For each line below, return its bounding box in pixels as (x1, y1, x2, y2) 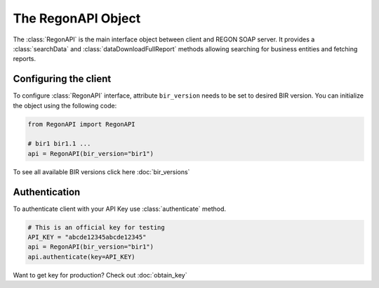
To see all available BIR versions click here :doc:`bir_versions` (13, 167, 190, 176)
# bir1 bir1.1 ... (27, 140, 91, 148)
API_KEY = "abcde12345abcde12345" (27, 233, 147, 242)
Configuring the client (13, 73, 112, 85)
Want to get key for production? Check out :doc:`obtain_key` (13, 270, 187, 279)
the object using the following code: (13, 101, 117, 110)
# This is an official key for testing (27, 223, 165, 231)
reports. (13, 55, 36, 63)
